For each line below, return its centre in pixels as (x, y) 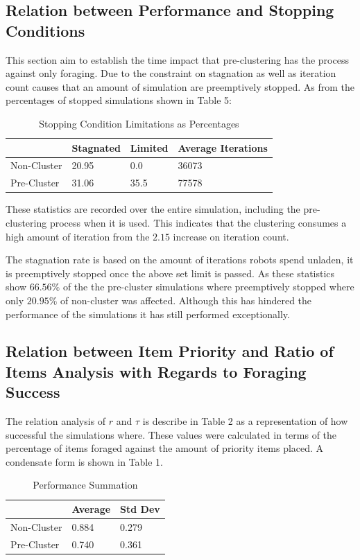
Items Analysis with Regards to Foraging (156, 371)
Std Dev (140, 509)
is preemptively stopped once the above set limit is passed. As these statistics (170, 273)
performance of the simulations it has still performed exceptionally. (148, 314)
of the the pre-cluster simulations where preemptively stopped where (208, 287)
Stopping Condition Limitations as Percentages (139, 123)
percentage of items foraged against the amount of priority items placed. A (165, 448)
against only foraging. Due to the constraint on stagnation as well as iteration (171, 73)
